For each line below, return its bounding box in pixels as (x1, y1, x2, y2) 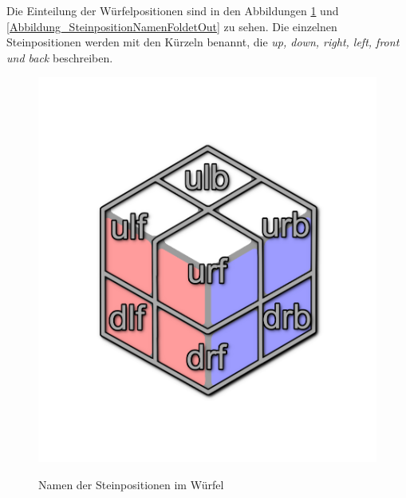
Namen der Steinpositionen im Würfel (38, 476, 224, 492)
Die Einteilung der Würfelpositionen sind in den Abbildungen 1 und (6, 2, 339, 18)
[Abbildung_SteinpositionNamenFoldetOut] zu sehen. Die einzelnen (6, 18, 337, 34)
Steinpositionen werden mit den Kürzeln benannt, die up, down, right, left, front (6, 34, 400, 50)
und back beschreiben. (6, 49, 113, 66)
